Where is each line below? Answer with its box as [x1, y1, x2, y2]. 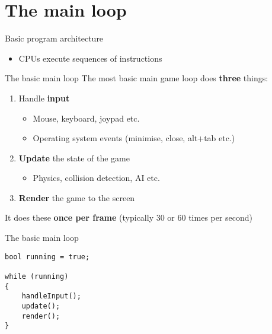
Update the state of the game [18, 151, 130, 164]
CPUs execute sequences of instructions [18, 52, 162, 64]
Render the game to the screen [18, 191, 135, 203]
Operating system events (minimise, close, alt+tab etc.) [33, 132, 235, 144]
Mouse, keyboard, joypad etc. [33, 112, 140, 124]
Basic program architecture [5, 32, 104, 44]
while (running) [5, 272, 69, 281]
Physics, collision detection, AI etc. [33, 171, 160, 184]
